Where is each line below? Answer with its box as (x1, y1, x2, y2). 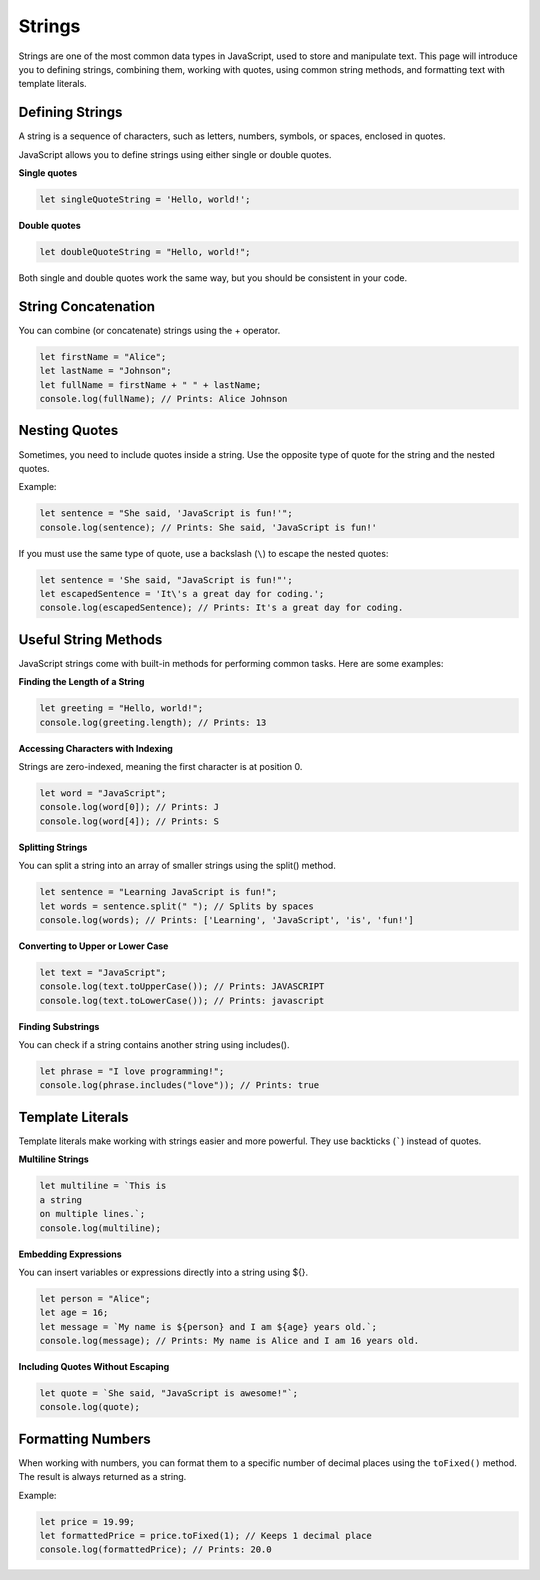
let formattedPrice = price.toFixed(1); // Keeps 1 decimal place (39, 1530, 372, 1542)
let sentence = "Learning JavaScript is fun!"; (39, 886, 277, 898)
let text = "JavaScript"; (39, 966, 167, 978)
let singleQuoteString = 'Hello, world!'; (39, 194, 251, 205)
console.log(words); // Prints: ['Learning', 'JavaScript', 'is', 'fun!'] (39, 914, 415, 925)
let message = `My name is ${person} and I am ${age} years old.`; (39, 1321, 378, 1332)
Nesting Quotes (18, 422, 119, 439)
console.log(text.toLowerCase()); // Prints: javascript (39, 995, 325, 1006)
